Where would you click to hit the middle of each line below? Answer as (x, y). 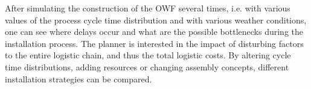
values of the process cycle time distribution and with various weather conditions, (156, 20)
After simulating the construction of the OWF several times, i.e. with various (148, 8)
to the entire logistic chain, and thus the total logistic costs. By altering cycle (148, 55)
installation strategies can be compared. (79, 78)
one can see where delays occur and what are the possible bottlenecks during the (154, 32)
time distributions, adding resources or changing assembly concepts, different (147, 66)
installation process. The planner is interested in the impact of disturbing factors (154, 43)
